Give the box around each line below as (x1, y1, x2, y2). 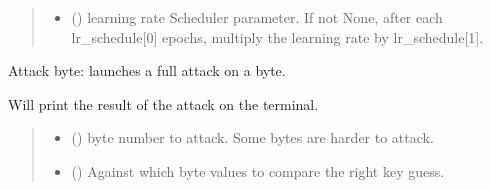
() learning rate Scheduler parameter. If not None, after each (71, 7, 443, 27)
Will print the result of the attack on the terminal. (8, 93, 319, 114)
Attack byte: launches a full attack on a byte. (8, 60, 286, 81)
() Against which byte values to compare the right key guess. (71, 160, 445, 181)
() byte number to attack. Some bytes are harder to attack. (71, 127, 434, 148)
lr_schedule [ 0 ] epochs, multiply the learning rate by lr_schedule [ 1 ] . (71, 26, 484, 47)
